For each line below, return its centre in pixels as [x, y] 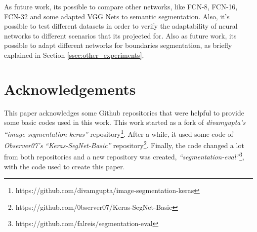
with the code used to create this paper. [64, 166]
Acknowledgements [70, 89]
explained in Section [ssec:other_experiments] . [74, 55]
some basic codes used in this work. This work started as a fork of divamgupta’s [125, 122]
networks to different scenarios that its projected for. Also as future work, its [120, 35]
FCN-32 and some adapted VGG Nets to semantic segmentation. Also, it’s [117, 16]
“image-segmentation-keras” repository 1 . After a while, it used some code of [119, 133]
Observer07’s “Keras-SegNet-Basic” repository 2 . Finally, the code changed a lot [124, 144]
